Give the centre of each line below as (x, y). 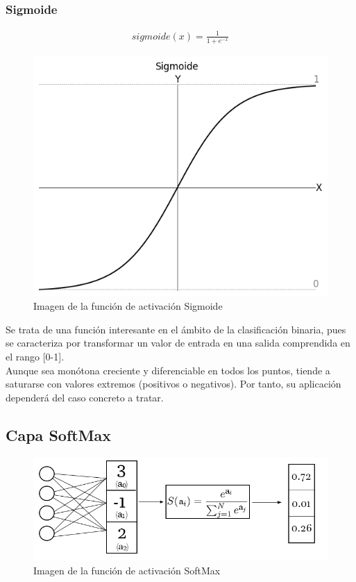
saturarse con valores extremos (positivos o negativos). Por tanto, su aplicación (173, 384)
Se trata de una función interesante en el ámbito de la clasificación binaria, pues (176, 329)
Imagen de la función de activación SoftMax (127, 570)
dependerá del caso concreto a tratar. (85, 397)
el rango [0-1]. (35, 356)
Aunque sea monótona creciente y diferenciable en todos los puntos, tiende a (168, 370)
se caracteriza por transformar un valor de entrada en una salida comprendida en (178, 343)
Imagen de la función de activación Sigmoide (128, 306)
